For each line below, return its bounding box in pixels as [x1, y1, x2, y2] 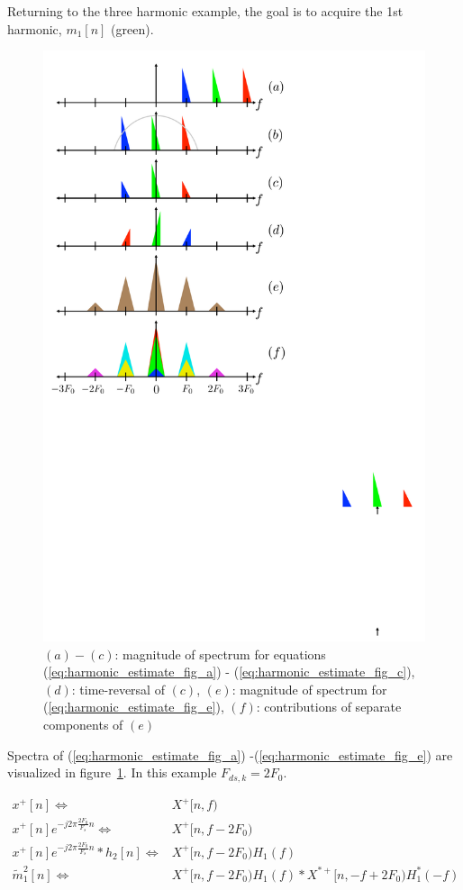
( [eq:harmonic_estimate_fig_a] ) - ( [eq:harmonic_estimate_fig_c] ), [43, 662, 415, 681]
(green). [111, 19, 154, 38]
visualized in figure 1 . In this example [7, 763, 217, 782]
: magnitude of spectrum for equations [114, 644, 326, 663]
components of [43, 715, 123, 733]
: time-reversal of [71, 679, 165, 698]
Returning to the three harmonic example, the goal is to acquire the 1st [7, 2, 404, 20]
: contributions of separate [256, 697, 402, 716]
